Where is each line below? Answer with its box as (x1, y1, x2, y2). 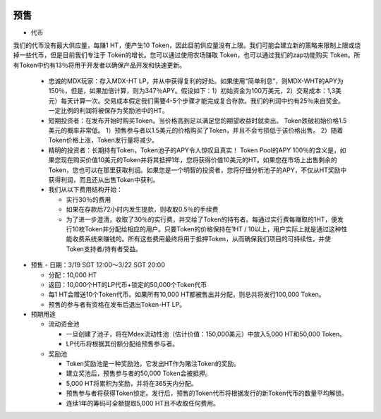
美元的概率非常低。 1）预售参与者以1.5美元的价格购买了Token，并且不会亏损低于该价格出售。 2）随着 (48, 126, 344, 135)
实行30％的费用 (66, 195, 111, 204)
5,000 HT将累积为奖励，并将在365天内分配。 (66, 379, 198, 387)
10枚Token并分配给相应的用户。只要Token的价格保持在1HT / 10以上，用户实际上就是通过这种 (71, 224, 341, 233)
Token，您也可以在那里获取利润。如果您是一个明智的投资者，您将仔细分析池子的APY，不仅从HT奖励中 (48, 166, 347, 174)
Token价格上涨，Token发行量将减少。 (48, 136, 159, 145)
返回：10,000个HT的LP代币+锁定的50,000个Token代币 (48, 280, 207, 289)
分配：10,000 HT (48, 270, 97, 279)
